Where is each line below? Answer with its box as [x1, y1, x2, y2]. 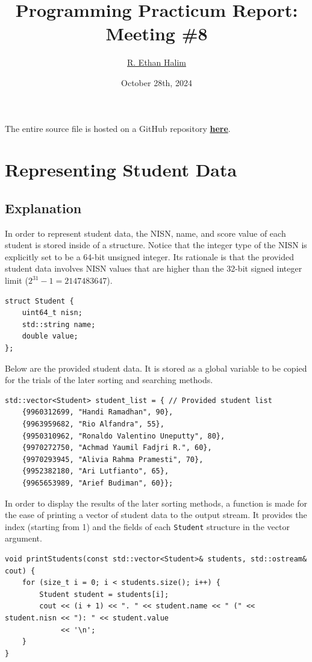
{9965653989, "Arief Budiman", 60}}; [22, 478, 173, 487]
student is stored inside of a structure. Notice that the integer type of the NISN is [5, 239, 307, 251]
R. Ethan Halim [126, 56, 186, 69]
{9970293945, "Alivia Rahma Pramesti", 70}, [22, 455, 204, 464]
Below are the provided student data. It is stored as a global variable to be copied [5, 361, 307, 374]
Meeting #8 [105, 21, 208, 46]
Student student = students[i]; [39, 590, 169, 599]
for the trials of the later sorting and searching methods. [5, 373, 213, 386]
